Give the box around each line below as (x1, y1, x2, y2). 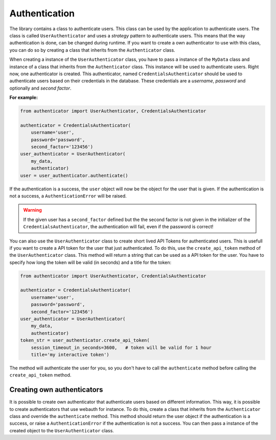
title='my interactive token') (31, 351, 109, 358)
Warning (23, 207, 42, 213)
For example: (9, 95, 38, 101)
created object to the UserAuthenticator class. (9, 427, 114, 433)
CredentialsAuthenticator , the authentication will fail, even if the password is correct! (23, 224, 214, 230)
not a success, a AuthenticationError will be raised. (9, 192, 127, 199)
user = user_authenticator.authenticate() (20, 172, 128, 179)
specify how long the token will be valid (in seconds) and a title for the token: (9, 259, 172, 266)
